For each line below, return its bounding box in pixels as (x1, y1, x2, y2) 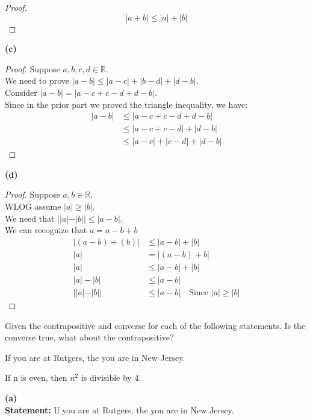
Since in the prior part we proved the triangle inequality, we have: (5, 98, 248, 110)
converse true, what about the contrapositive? (5, 331, 174, 343)
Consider (5, 86, 37, 98)
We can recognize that (5, 224, 87, 236)
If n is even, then (5, 371, 67, 384)
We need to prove (5, 74, 69, 87)
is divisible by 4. (81, 371, 141, 384)
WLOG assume (5, 200, 61, 213)
